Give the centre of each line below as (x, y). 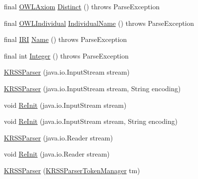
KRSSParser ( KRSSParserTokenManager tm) (72, 170)
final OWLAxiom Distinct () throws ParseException (82, 6)
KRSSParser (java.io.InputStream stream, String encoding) (92, 88)
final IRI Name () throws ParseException (66, 39)
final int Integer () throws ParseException (66, 55)
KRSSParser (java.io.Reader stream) (59, 137)
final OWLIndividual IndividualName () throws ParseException (99, 23)
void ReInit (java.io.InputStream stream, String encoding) (91, 121)
